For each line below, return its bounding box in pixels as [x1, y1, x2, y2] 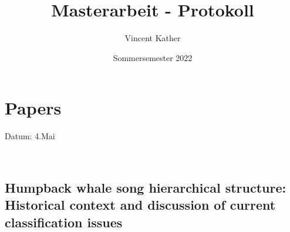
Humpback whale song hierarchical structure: [5, 178, 286, 196]
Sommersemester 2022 [113, 51, 193, 63]
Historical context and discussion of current [5, 196, 276, 214]
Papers [5, 96, 62, 120]
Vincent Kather [124, 32, 181, 44]
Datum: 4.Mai [5, 130, 55, 142]
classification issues [5, 213, 123, 231]
